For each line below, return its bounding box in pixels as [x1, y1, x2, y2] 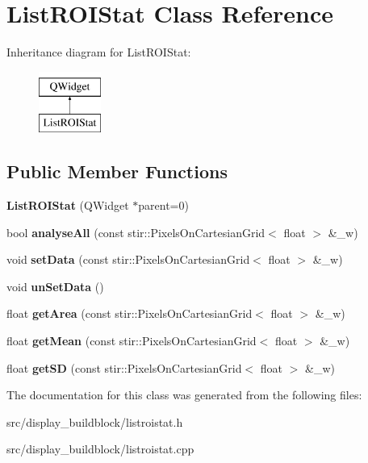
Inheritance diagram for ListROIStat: [6, 44, 191, 60]
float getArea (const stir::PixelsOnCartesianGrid [6, 305, 253, 322]
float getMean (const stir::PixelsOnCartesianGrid [6, 332, 257, 349]
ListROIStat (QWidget [6, 197, 129, 214]
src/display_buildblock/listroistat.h [6, 413, 183, 430]
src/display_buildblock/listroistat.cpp [6, 440, 194, 457]
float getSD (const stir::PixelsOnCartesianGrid [6, 359, 242, 376]
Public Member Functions [6, 159, 228, 184]
